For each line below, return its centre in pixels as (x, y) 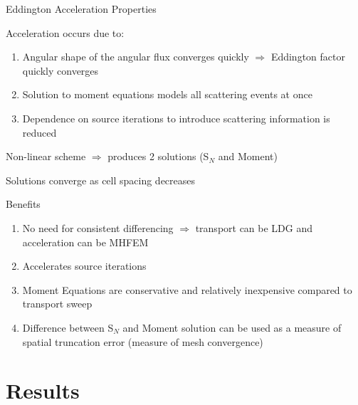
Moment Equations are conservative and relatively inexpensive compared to (187, 289)
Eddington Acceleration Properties (81, 9)
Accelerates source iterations (84, 266)
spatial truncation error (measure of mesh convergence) (143, 341)
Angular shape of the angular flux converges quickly (136, 57)
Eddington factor (308, 57)
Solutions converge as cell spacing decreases (101, 180)
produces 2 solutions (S (158, 156)
